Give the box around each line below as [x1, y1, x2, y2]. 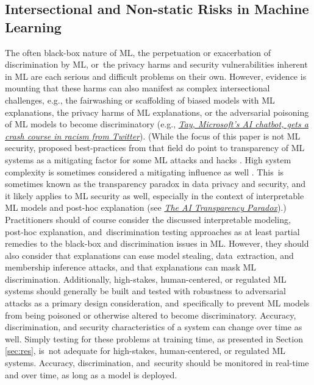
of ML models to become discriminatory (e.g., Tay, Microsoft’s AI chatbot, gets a [5, 118, 309, 130]
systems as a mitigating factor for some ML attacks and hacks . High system [5, 153, 291, 166]
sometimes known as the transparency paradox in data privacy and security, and [5, 177, 305, 190]
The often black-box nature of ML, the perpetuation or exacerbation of [5, 46, 271, 58]
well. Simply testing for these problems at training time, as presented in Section [5, 332, 303, 345]
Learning [5, 17, 62, 36]
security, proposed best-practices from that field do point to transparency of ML [5, 141, 305, 154]
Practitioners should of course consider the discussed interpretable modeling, [5, 213, 291, 225]
